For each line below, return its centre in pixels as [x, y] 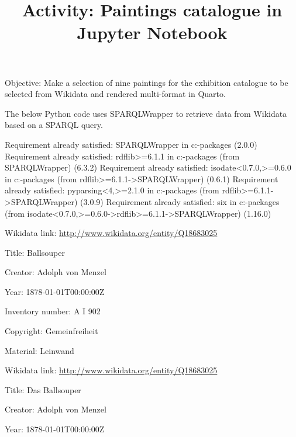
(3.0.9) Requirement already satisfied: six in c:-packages [180, 201]
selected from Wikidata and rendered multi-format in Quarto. [115, 94]
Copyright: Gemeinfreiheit [51, 331]
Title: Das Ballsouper [43, 389]
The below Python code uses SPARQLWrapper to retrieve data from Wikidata [146, 113]
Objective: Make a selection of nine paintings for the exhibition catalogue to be [147, 82]
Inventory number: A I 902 [53, 311]
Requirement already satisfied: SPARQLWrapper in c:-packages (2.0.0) [131, 144]
